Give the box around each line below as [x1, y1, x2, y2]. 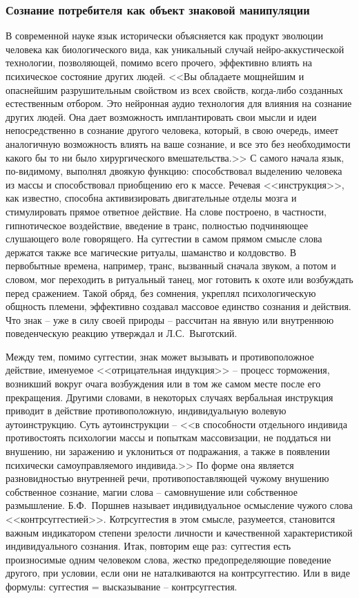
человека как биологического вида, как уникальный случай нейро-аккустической [6, 41, 345, 56]
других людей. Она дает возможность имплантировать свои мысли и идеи [6, 109, 317, 124]
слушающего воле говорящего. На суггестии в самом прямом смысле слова [6, 231, 322, 246]
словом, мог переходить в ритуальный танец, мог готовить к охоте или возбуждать [6, 271, 353, 286]
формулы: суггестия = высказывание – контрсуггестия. [6, 579, 237, 593]
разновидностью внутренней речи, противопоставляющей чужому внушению [6, 471, 329, 485]
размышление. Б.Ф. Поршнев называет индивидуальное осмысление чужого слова [6, 498, 353, 512]
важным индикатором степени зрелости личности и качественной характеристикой [6, 525, 353, 539]
